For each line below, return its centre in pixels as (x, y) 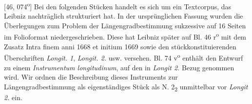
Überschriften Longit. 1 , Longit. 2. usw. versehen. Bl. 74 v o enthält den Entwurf (124, 57)
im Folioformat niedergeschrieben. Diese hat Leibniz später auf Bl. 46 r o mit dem (125, 36)
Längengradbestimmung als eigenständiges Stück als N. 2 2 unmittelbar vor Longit (126, 87)
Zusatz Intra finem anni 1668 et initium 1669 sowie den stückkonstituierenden (120, 46)
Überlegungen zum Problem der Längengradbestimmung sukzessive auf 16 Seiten (125, 25)
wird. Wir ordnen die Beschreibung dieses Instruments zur (91, 77)
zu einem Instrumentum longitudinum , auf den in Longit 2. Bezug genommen (119, 67)
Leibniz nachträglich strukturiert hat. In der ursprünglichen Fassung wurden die (124, 16)
